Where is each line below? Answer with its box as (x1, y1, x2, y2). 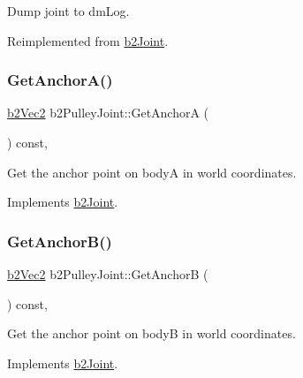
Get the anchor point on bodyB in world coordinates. (7, 324, 296, 343)
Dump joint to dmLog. (7, 2, 130, 19)
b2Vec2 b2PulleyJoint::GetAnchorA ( (7, 103, 209, 122)
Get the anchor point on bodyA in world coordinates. (7, 163, 297, 181)
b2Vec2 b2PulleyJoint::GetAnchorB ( (7, 265, 208, 283)
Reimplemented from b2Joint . (7, 31, 169, 49)
